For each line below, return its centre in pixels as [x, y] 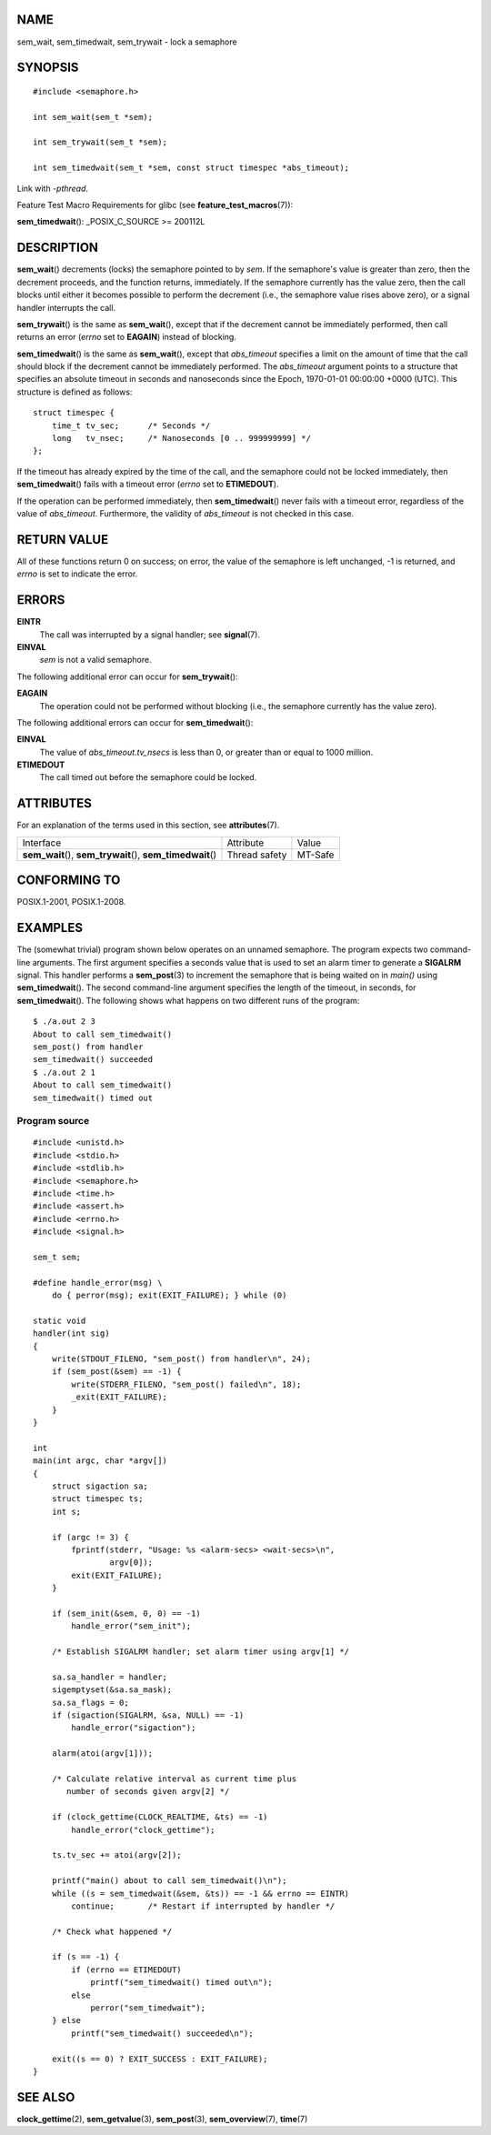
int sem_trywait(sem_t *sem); [100, 142]
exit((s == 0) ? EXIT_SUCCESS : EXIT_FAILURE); [160, 2059]
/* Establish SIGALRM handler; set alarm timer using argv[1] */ [200, 1652]
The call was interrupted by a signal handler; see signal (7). [150, 634]
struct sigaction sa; [100, 1486]
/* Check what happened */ [112, 1931]
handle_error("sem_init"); [131, 1626]
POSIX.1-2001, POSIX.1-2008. [71, 902]
